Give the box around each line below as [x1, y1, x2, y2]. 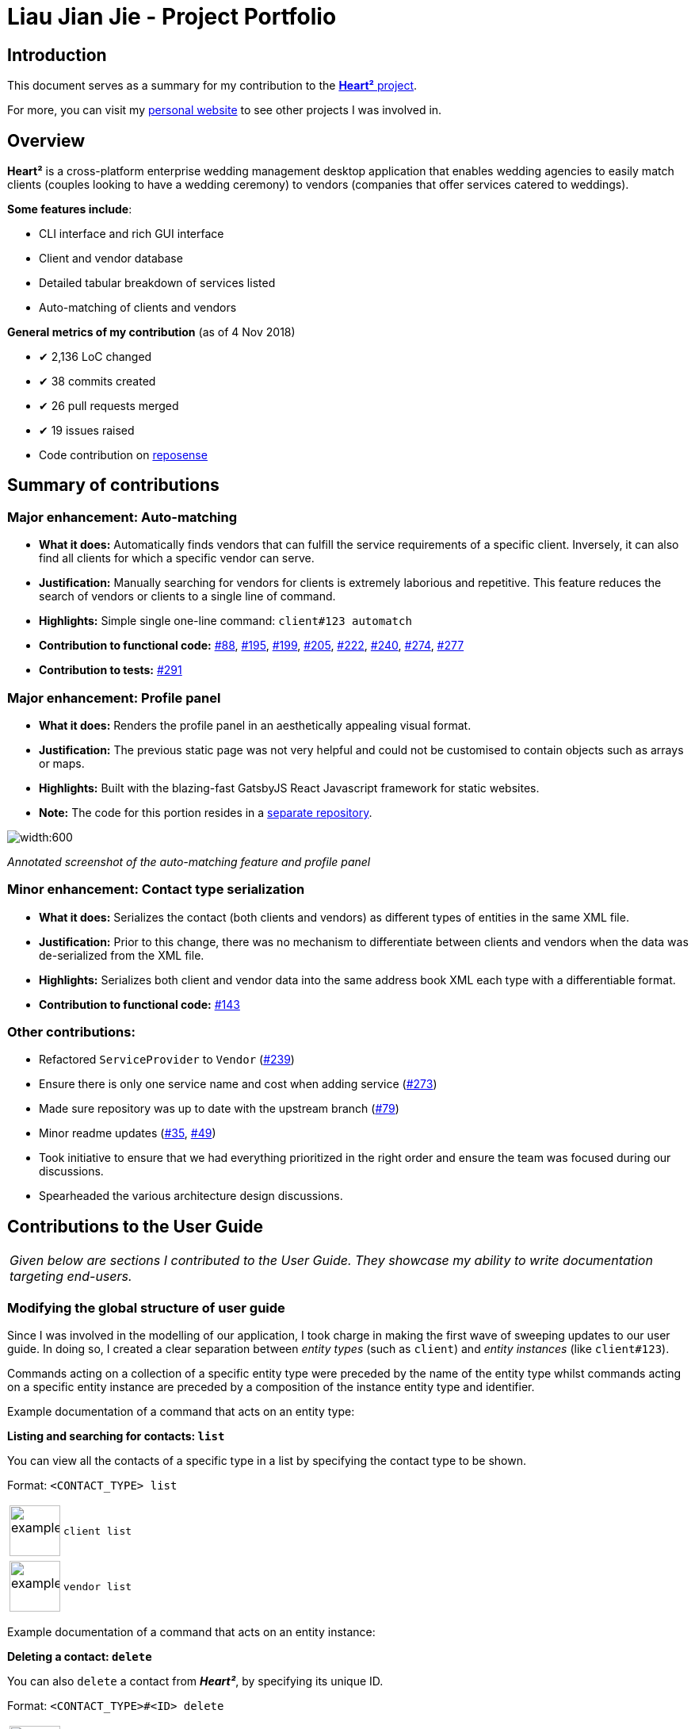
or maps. [39, 756, 85, 770]
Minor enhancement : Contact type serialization [7, 881, 305, 898]
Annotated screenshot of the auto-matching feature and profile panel [7, 854, 371, 868]
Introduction [7, 44, 107, 65]
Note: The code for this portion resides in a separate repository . [39, 805, 372, 819]
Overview [7, 130, 86, 151]
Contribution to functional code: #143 [39, 997, 240, 1011]
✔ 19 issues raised [39, 424, 135, 438]
